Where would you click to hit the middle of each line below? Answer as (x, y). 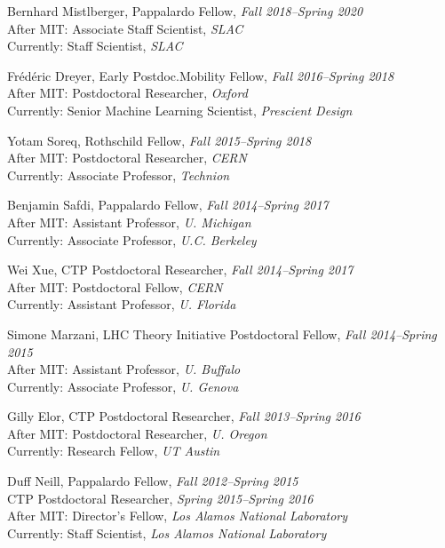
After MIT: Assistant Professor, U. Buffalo (124, 369)
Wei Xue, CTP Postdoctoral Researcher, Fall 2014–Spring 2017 (180, 270)
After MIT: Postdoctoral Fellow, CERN (115, 286)
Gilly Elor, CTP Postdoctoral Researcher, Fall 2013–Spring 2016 (184, 416)
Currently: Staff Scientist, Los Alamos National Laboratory (167, 532)
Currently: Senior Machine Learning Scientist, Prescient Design (180, 110)
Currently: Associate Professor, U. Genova (123, 386)
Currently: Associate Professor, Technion (119, 175)
